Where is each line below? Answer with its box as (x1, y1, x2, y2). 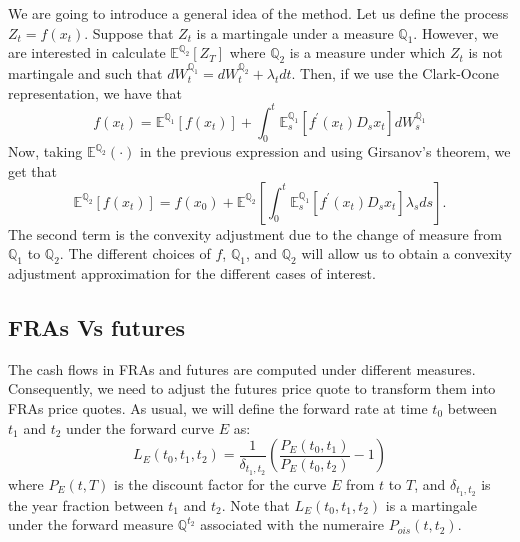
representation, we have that (8, 82, 182, 103)
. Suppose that (84, 22, 174, 43)
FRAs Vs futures (8, 312, 186, 342)
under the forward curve (66, 417, 215, 438)
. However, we (413, 22, 499, 43)
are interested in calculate (8, 42, 166, 63)
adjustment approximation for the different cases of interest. (8, 263, 376, 284)
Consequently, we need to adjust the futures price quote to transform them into (8, 378, 496, 399)
